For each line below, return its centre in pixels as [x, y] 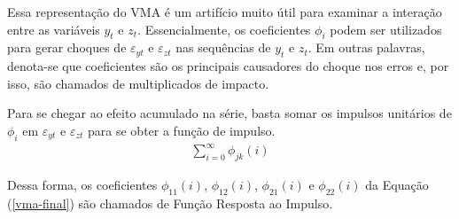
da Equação [397, 185]
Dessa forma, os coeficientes [82, 185]
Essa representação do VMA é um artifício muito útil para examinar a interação [225, 12]
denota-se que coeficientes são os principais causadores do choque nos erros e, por [228, 66]
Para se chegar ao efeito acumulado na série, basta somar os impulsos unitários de [229, 113]
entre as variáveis [54, 29]
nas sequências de [223, 47]
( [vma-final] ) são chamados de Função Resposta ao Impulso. [170, 203]
